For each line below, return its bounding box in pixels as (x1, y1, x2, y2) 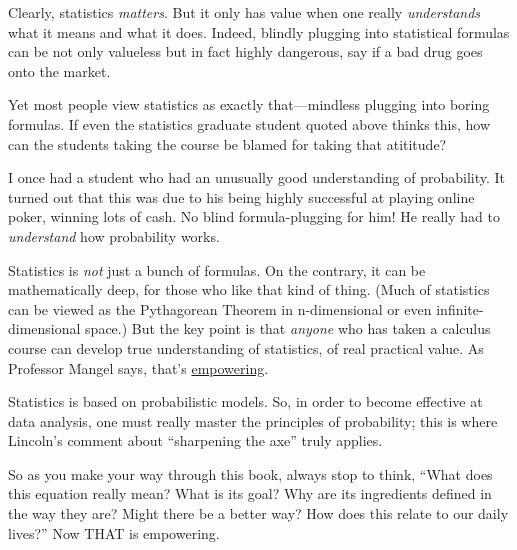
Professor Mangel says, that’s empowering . (8, 357, 269, 378)
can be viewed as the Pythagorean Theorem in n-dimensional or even (8, 298, 432, 319)
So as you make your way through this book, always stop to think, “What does (8, 463, 493, 484)
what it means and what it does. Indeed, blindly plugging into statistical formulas (8, 21, 510, 42)
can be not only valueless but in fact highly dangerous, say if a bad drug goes (8, 41, 483, 62)
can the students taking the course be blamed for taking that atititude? (8, 133, 447, 154)
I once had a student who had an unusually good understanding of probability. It (8, 167, 506, 188)
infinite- (436, 298, 484, 319)
